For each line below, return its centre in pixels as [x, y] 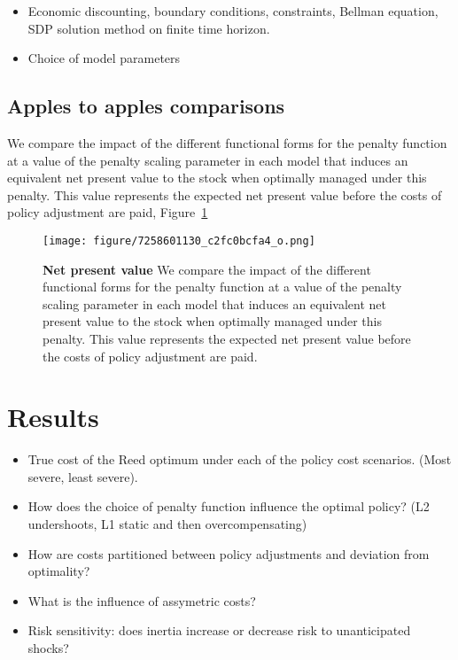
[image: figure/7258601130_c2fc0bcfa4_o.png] [179, 241]
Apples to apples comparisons [146, 106]
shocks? [48, 648]
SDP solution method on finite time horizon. [149, 28]
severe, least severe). [83, 476]
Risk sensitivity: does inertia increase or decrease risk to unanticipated [219, 630]
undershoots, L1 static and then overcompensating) [167, 524]
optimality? [59, 571]
